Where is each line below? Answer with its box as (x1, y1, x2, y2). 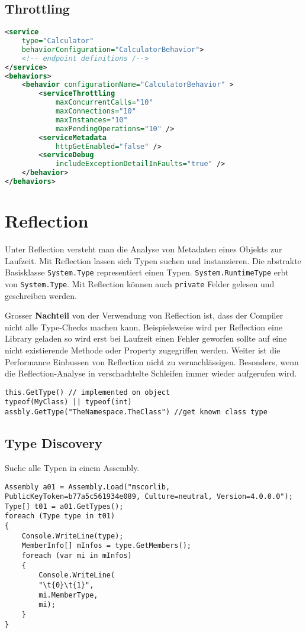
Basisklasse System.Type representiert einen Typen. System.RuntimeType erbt (5, 266, 289, 278)
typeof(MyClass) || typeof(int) (5, 398, 132, 407)
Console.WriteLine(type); (21, 531, 124, 540)
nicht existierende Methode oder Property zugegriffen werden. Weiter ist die (5, 343, 281, 356)
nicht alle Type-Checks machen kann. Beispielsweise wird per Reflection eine (5, 320, 282, 333)
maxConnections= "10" (55, 107, 136, 116)
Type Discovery (5, 434, 102, 452)
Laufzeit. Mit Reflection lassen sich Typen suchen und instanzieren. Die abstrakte (5, 254, 301, 267)
